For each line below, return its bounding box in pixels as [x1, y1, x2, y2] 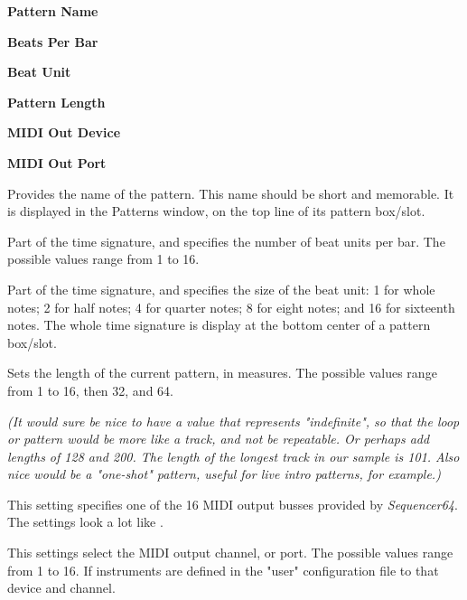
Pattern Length [7, 92, 106, 111]
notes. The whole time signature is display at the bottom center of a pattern [7, 315, 431, 334]
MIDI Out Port [7, 153, 107, 172]
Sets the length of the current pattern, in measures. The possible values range [7, 363, 437, 382]
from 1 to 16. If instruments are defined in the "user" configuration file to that [7, 560, 439, 579]
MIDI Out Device [7, 123, 121, 142]
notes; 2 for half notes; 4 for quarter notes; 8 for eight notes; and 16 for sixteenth [7, 297, 455, 316]
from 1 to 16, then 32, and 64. [7, 380, 173, 399]
